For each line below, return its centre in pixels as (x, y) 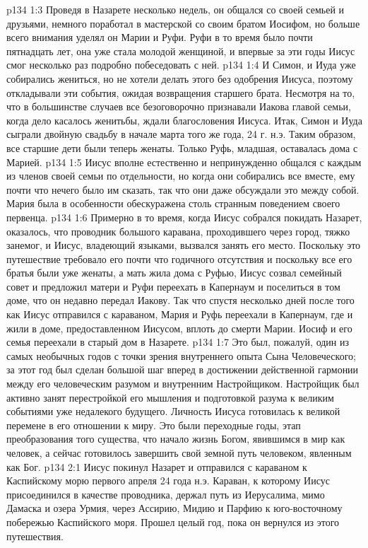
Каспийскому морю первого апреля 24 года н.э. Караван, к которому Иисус (168, 480)
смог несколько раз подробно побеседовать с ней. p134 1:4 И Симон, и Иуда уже (181, 65)
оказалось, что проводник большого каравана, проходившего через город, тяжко (178, 231)
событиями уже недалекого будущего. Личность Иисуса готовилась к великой (173, 411)
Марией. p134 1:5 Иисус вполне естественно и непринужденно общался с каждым (184, 162)
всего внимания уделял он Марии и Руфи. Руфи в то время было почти (160, 37)
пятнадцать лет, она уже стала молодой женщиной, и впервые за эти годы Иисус (181, 51)
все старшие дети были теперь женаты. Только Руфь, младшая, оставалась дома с (182, 147)
